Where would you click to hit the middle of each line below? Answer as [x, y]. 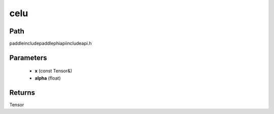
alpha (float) [48, 78]
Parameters [28, 58]
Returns [22, 92]
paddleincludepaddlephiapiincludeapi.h [50, 44]
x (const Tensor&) [54, 71]
